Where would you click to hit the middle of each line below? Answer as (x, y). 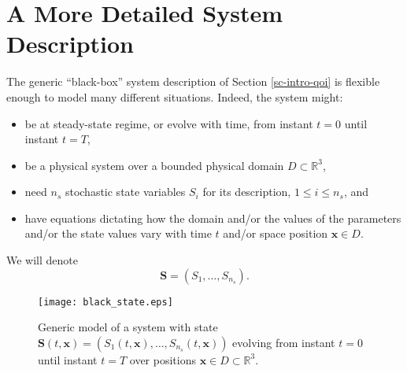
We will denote (42, 260)
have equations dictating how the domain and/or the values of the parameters (213, 218)
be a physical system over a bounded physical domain (154, 165)
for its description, (247, 192)
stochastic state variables (125, 192)
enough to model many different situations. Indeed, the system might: (175, 96)
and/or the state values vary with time (118, 233)
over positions (163, 359)
